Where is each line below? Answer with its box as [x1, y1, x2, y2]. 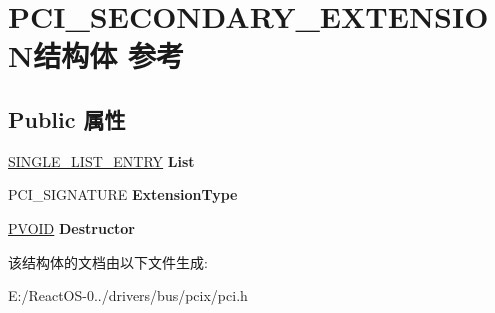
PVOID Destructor [8, 217, 135, 238]
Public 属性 [8, 103, 126, 134]
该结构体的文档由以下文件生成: [8, 251, 208, 272]
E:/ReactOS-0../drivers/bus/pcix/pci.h [8, 285, 248, 306]
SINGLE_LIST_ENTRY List [8, 150, 195, 171]
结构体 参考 [33, 35, 184, 76]
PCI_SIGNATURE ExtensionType [8, 184, 238, 205]
